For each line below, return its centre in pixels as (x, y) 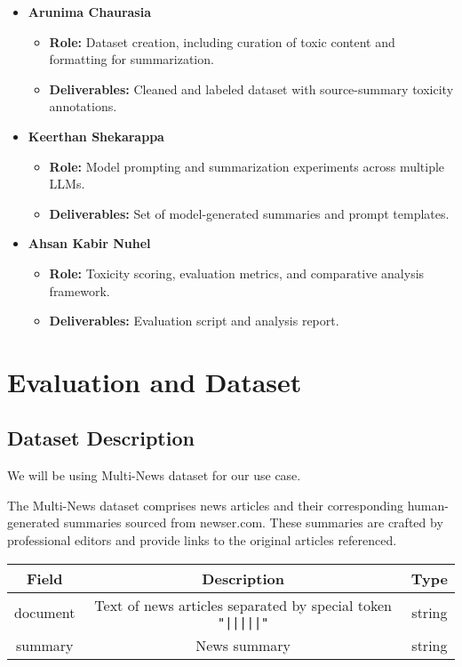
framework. (80, 290)
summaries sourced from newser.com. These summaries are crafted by (253, 522)
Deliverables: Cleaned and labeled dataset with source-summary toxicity (251, 88)
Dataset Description (101, 438)
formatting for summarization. (131, 59)
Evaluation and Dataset (155, 381)
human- (428, 505)
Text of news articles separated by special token (243, 605)
